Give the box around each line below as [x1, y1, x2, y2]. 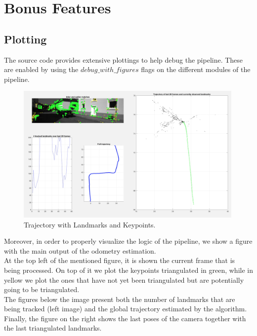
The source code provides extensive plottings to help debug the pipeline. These [4, 54, 243, 65]
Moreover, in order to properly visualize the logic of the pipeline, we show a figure [4, 236, 253, 246]
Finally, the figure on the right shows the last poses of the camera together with [4, 313, 246, 323]
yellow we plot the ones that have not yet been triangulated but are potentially [4, 274, 244, 285]
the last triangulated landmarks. [4, 323, 102, 333]
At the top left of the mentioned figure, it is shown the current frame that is [4, 255, 235, 265]
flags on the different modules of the [141, 64, 251, 75]
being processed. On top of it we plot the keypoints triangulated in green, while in [4, 264, 253, 275]
